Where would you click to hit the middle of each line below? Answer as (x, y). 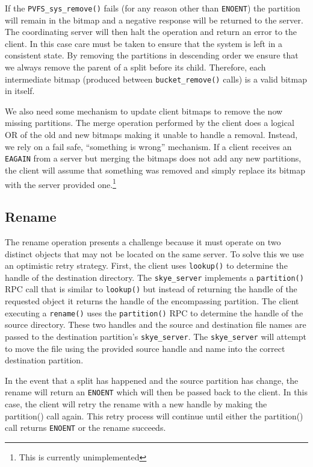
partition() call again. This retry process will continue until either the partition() (154, 415)
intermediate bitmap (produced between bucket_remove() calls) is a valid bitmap (156, 79)
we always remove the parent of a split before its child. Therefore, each (135, 67)
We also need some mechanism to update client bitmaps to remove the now (144, 111)
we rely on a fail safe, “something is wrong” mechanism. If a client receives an (148, 146)
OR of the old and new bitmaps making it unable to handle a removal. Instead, (151, 135)
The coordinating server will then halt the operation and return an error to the (151, 32)
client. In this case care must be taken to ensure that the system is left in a (144, 43)
